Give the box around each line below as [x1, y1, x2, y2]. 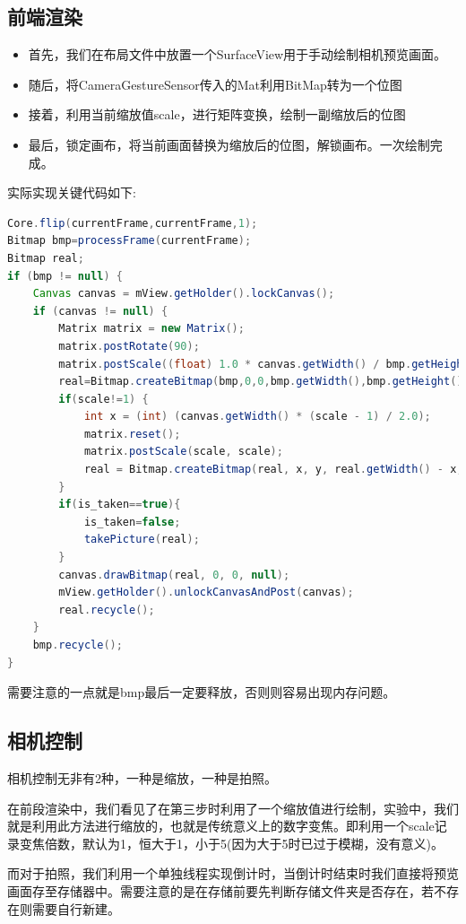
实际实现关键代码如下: [7, 183, 136, 202]
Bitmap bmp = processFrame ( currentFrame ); [7, 234, 252, 248]
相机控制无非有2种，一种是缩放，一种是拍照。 [7, 769, 277, 787]
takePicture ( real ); [83, 533, 200, 546]
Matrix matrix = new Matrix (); [58, 322, 245, 336]
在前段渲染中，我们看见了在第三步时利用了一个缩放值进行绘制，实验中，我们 [7, 798, 459, 817]
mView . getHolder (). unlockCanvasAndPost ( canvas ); [58, 586, 354, 599]
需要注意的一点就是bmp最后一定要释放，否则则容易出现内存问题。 [7, 683, 396, 702]
